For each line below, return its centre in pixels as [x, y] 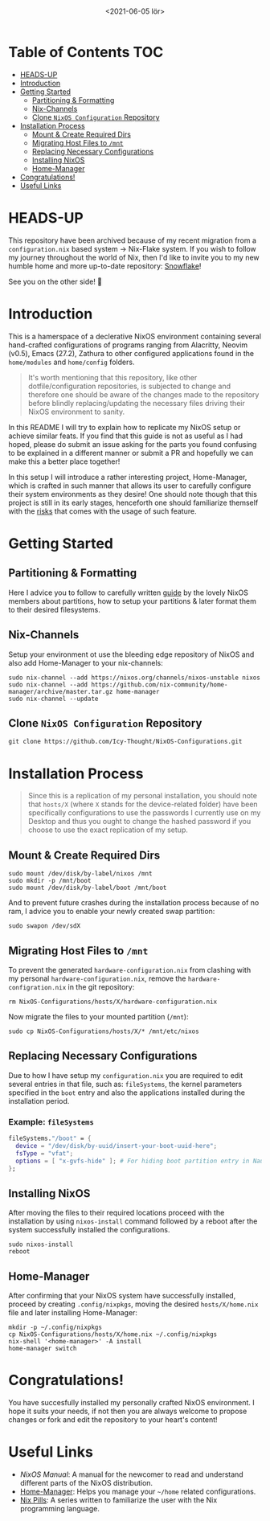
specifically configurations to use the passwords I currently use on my [144, 813]
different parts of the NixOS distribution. [86, 1482]
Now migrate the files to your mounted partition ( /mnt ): [98, 1017]
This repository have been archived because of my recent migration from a [133, 240]
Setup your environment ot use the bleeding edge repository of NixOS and [131, 654]
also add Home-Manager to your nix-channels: [86, 662]
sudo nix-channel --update [53, 699]
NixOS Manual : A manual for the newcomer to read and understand [131, 1474]
